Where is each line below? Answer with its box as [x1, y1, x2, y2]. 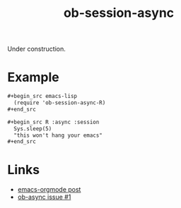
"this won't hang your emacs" [13, 132, 103, 139]
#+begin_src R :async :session [7, 118, 100, 126]
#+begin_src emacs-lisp [7, 93, 78, 100]
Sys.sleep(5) [13, 125, 52, 132]
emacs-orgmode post [17, 185, 81, 194]
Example [7, 69, 59, 85]
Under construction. [7, 44, 66, 54]
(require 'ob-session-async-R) [13, 99, 106, 106]
